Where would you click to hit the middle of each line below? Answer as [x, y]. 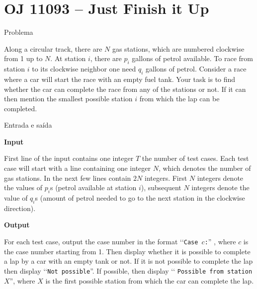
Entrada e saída [28, 125]
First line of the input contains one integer [69, 158]
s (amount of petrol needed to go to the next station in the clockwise [140, 198]
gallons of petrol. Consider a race [196, 69]
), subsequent [161, 187]
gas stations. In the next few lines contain [68, 178]
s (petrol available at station [93, 187]
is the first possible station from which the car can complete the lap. [150, 280]
